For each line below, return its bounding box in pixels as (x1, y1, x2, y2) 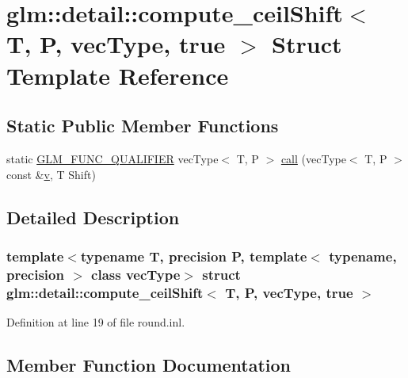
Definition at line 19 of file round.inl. (6, 313, 185, 330)
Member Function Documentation (6, 352, 292, 376)
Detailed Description (6, 204, 180, 229)
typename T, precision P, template (80, 246, 307, 265)
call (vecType (280, 150, 346, 166)
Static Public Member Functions (6, 113, 279, 138)
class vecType (91, 264, 181, 284)
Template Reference (6, 59, 229, 91)
